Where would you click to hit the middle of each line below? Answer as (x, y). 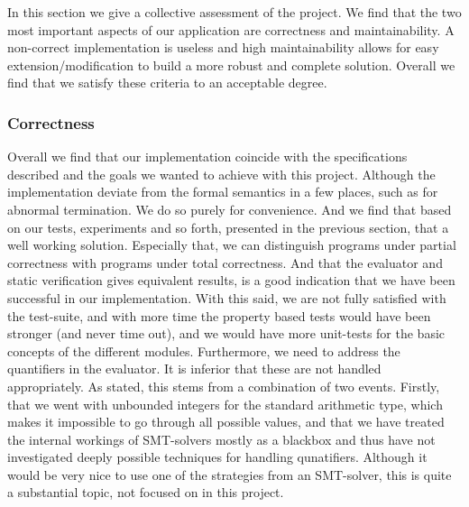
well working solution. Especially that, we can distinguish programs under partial (232, 245)
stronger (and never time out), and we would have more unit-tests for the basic (226, 333)
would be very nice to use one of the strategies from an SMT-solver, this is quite (230, 474)
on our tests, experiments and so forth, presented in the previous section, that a (228, 227)
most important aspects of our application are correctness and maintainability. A (231, 29)
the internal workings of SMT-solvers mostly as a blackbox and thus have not (221, 439)
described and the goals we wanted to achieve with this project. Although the (221, 174)
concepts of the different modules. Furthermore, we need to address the (204, 350)
